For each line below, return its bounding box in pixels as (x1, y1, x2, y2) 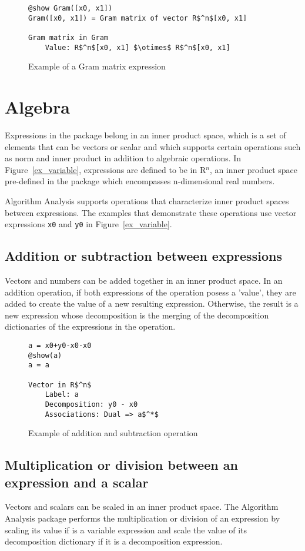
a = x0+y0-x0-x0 (28, 341, 92, 350)
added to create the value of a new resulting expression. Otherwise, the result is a (5, 297, 299, 310)
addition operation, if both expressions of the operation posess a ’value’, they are (5, 286, 296, 298)
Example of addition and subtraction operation (28, 427, 198, 439)
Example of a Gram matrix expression (28, 60, 166, 72)
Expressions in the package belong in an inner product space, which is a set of (5, 129, 286, 141)
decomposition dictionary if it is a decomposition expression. (5, 535, 223, 547)
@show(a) (28, 351, 62, 360)
